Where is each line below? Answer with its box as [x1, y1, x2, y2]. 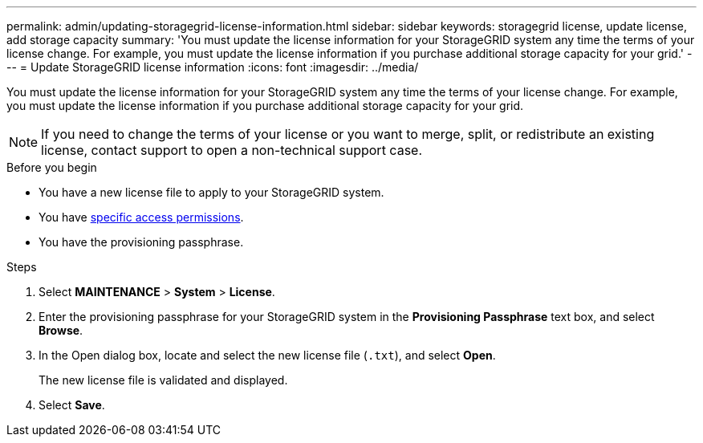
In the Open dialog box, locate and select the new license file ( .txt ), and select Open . [39, 348, 496, 362]
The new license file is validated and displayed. [39, 373, 288, 387]
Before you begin [6, 161, 97, 174]
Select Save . [39, 398, 105, 412]
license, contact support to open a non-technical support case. [41, 142, 423, 158]
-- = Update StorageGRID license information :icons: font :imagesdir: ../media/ [6, 60, 419, 74]
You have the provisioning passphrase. [39, 235, 244, 249]
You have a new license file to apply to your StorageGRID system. [39, 185, 384, 199]
